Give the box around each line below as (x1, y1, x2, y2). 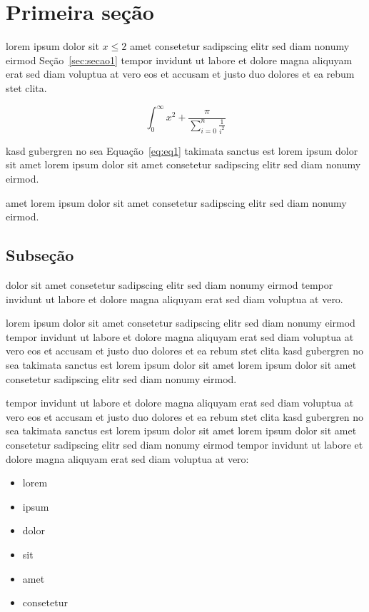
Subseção (6, 244, 74, 266)
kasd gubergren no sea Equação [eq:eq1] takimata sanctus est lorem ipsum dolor (6, 143, 358, 158)
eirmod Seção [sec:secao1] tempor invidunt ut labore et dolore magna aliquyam (6, 52, 353, 67)
